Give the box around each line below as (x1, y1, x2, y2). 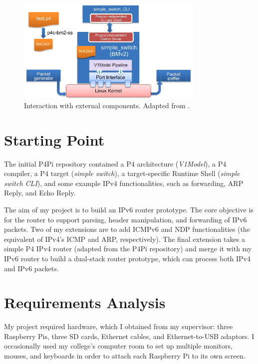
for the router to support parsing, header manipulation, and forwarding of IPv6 (4, 214, 247, 224)
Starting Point (4, 129, 105, 150)
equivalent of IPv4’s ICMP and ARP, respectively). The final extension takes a (4, 233, 245, 244)
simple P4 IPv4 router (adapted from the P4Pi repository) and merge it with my (4, 243, 252, 254)
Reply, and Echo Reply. (4, 187, 76, 198)
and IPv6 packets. (4, 263, 59, 273)
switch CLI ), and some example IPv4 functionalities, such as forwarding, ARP (4, 178, 244, 188)
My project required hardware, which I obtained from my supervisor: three (4, 321, 233, 332)
